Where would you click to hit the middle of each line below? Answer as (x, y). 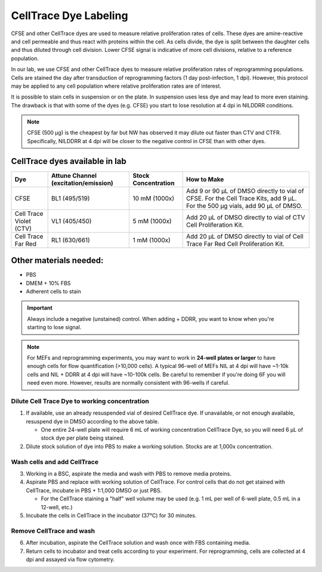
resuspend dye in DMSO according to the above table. (92, 421)
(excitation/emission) (82, 183)
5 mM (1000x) (152, 221)
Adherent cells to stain (54, 292)
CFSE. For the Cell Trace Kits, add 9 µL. (241, 198)
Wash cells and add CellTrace (55, 462)
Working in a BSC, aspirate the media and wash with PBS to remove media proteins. (129, 474)
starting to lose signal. (54, 327)
